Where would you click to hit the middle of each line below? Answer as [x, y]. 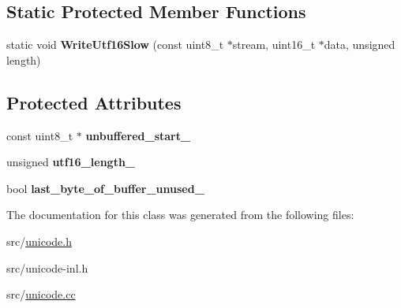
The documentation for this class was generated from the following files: [180, 215]
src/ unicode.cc [41, 294]
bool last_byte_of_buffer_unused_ [105, 188]
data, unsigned [360, 45]
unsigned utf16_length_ [71, 162]
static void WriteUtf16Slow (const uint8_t [115, 45]
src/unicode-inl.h [47, 267]
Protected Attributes [94, 102]
